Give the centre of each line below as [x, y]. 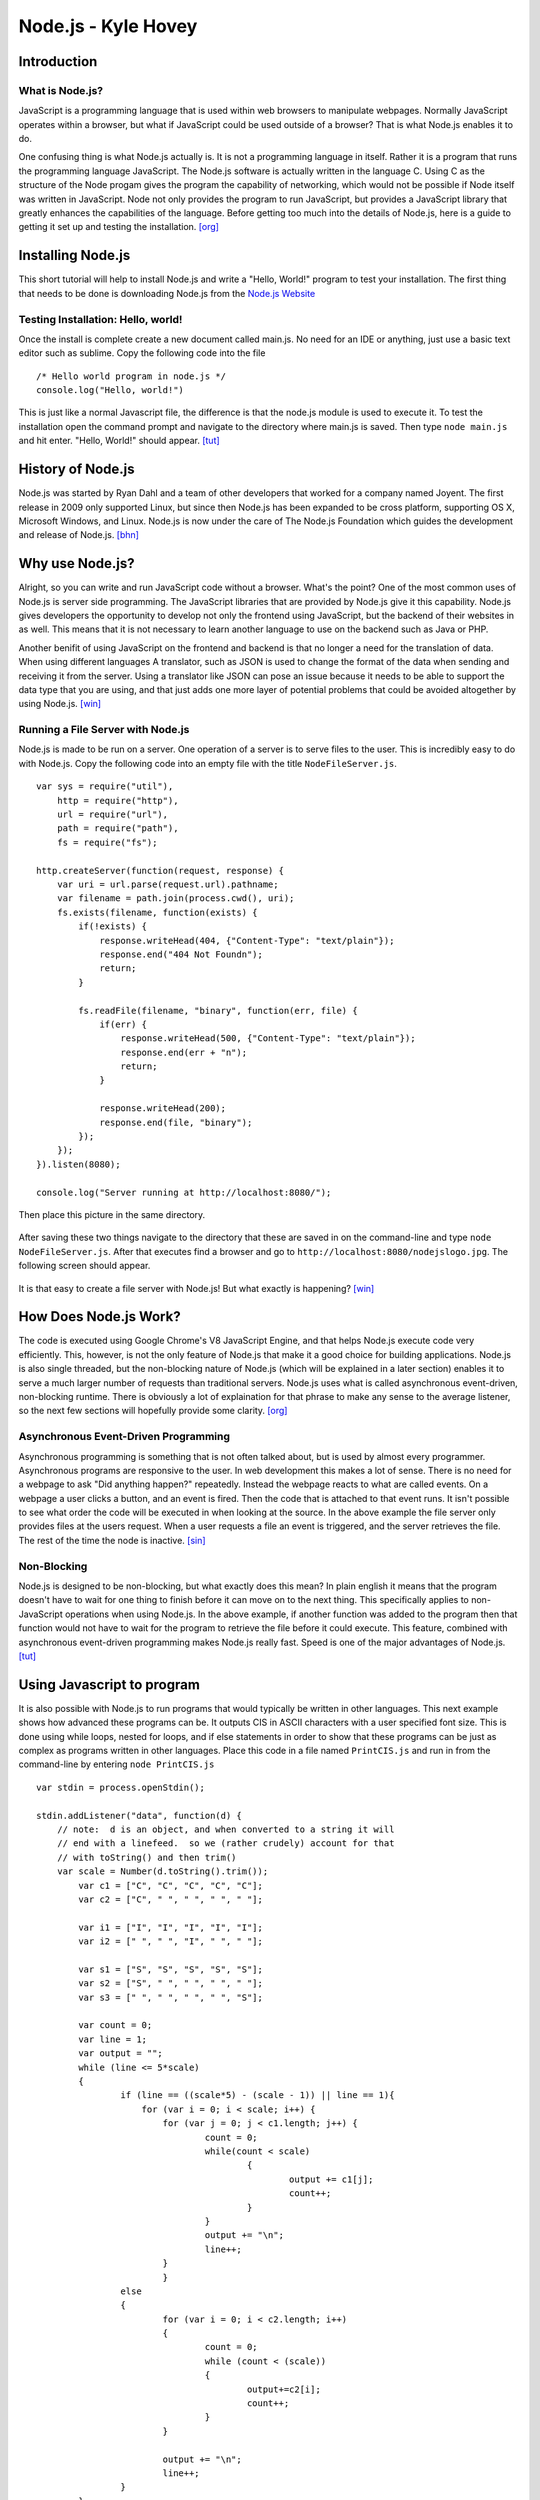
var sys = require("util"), [105, 786]
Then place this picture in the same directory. [112, 1214]
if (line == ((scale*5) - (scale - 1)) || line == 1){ [257, 2095]
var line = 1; [113, 2039]
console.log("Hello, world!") [110, 390]
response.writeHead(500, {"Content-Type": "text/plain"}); [268, 1038]
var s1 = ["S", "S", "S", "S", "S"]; [171, 1969]
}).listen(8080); [78, 1164]
